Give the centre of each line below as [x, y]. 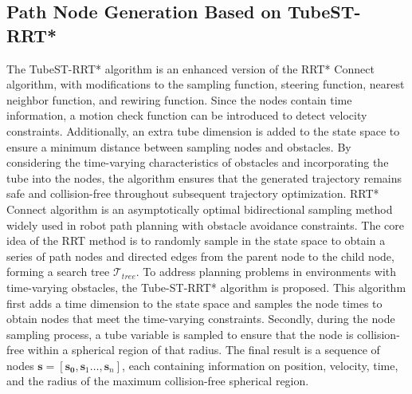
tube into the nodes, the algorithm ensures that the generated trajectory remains [204, 177]
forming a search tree [58, 272]
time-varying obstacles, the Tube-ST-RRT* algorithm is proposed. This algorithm [206, 287]
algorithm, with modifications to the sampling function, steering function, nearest [206, 84]
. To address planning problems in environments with [266, 272]
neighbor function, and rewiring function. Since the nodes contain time [179, 99]
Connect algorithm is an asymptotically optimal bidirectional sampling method [200, 209]
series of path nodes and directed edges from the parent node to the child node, [200, 256]
